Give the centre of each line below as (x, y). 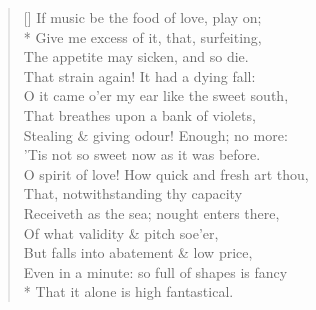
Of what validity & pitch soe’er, (121, 232)
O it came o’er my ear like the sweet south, (156, 95)
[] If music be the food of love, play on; (142, 17)
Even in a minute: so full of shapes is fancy (155, 271)
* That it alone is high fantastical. (128, 291)
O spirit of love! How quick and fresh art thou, (166, 173)
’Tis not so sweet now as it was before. (142, 154)
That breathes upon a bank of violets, (139, 114)
